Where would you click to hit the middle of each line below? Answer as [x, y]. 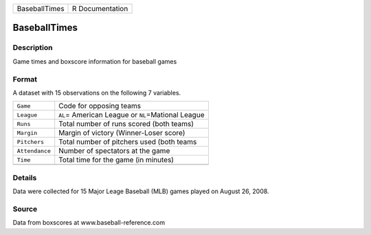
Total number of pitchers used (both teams [128, 142]
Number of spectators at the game [114, 151]
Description [33, 48]
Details [25, 177]
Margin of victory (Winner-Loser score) [122, 133]
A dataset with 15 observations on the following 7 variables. [97, 92]
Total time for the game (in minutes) [116, 160]
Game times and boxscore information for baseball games [95, 61]
